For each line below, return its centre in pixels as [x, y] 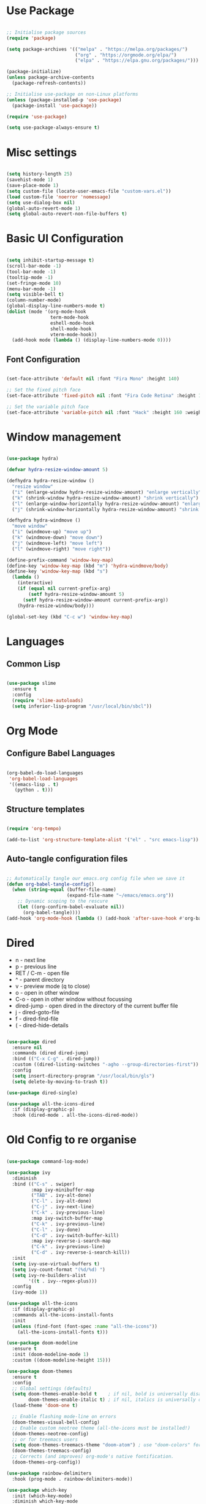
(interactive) [35, 583]
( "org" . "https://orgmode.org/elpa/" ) [125, 55]
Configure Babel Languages [61, 753]
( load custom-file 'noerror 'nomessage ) [59, 197]
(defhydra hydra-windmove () [44, 520]
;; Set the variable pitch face [48, 407]
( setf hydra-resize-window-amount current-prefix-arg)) [95, 600]
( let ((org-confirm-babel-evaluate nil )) [71, 907]
